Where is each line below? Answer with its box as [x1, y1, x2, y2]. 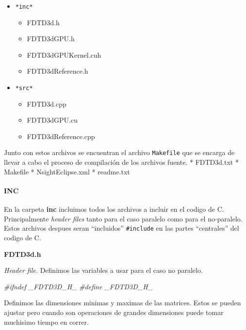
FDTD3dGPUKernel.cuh [27, 49, 101, 60]
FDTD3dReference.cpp [27, 131, 95, 141]
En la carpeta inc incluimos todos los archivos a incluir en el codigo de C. [4, 204, 224, 214]
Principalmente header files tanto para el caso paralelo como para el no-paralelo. [4, 213, 243, 223]
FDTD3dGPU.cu [27, 115, 78, 125]
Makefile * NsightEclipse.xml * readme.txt [4, 166, 130, 176]
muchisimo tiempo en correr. [4, 316, 89, 327]
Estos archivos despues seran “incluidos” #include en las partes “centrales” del [4, 223, 239, 233]
